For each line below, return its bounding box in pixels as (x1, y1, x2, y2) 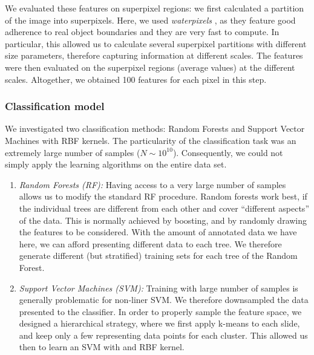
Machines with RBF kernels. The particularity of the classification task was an (5, 134, 296, 146)
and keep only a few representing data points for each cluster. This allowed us (19, 328, 308, 341)
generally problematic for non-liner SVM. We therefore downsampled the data (19, 293, 309, 306)
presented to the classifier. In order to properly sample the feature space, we (19, 305, 302, 318)
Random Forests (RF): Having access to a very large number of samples (19, 178, 286, 191)
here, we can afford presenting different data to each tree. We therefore (19, 237, 282, 250)
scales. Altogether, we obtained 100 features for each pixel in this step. (5, 73, 267, 85)
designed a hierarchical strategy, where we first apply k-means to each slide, (19, 317, 300, 330)
